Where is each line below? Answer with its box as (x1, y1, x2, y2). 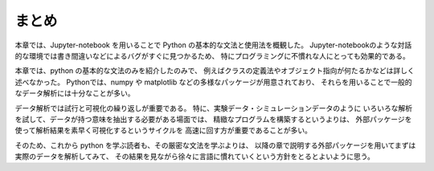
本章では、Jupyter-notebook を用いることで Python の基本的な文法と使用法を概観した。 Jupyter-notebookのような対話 (14, 40, 412, 50)
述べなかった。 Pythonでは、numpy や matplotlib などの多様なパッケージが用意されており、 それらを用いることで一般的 (14, 77, 413, 87)
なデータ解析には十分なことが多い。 (14, 88, 135, 98)
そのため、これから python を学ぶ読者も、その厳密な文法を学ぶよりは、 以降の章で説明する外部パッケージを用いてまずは (14, 140, 416, 150)
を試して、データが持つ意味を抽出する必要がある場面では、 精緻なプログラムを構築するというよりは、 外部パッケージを (14, 114, 412, 124)
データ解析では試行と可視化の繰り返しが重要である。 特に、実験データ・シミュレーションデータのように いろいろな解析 (14, 103, 413, 112)
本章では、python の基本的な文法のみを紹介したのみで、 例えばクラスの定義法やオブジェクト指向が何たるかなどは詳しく (14, 66, 415, 75)
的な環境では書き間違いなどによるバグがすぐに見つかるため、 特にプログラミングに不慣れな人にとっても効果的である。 (14, 51, 410, 60)
